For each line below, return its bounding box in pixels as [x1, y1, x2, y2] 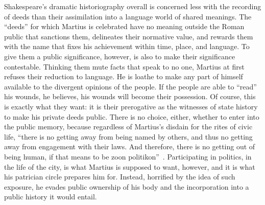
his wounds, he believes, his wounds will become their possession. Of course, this [4, 91, 256, 102]
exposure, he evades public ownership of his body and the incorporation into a [4, 181, 249, 192]
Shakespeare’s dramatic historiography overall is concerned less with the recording [4, 1, 261, 11]
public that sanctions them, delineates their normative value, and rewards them [4, 31, 253, 41]
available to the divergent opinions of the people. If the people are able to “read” [4, 81, 257, 92]
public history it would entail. [4, 191, 97, 202]
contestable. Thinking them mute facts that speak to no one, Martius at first [4, 61, 245, 72]
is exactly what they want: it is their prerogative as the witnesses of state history [4, 101, 258, 111]
